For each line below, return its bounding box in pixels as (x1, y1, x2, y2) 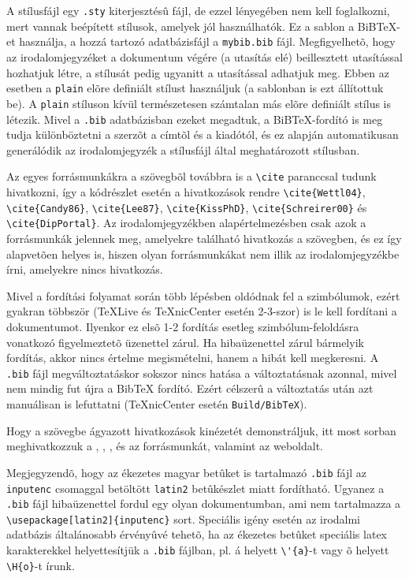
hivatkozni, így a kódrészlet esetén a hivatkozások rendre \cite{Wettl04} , (6, 184, 366, 200)
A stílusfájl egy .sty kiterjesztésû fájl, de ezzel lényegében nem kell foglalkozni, (6, 2, 390, 18)
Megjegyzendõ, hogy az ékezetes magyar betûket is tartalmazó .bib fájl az (6, 464, 366, 480)
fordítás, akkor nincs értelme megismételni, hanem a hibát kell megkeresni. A (6, 349, 379, 366)
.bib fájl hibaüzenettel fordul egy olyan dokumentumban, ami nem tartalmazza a (6, 495, 401, 512)
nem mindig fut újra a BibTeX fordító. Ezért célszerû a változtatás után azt (6, 380, 374, 397)
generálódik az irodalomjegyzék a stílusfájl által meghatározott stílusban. (6, 141, 360, 158)
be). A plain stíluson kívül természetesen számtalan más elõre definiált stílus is (6, 95, 392, 111)
